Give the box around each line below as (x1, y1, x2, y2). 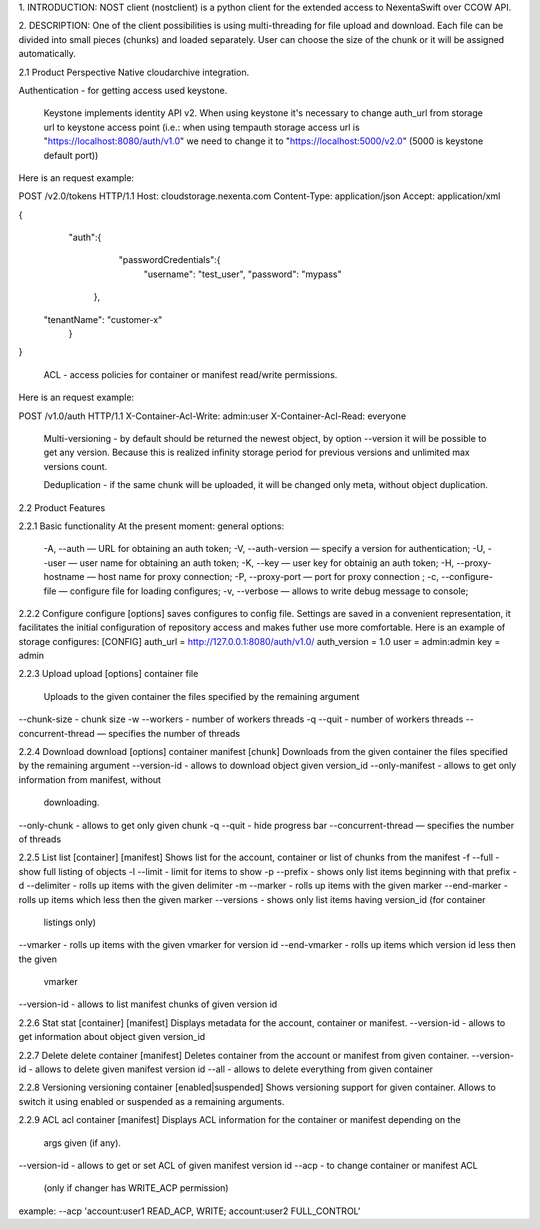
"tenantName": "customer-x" (43, 313, 163, 325)
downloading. (43, 796, 100, 809)
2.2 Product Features (18, 501, 106, 514)
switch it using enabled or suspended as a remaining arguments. (18, 1095, 285, 1107)
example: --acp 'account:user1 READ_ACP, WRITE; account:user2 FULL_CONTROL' (18, 1205, 361, 1217)
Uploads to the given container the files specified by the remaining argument (43, 690, 360, 702)
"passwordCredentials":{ (118, 254, 221, 266)
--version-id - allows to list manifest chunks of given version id (18, 998, 278, 1010)
